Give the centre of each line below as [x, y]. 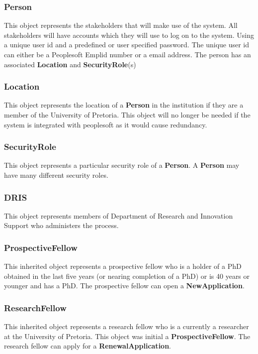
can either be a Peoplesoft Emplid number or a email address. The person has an [128, 54]
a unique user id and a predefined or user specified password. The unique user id [127, 45]
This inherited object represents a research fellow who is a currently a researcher [127, 326]
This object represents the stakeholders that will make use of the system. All [121, 25]
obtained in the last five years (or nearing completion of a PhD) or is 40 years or [127, 276]
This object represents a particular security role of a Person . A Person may [122, 165]
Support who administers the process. [61, 225]
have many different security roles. [56, 175]
